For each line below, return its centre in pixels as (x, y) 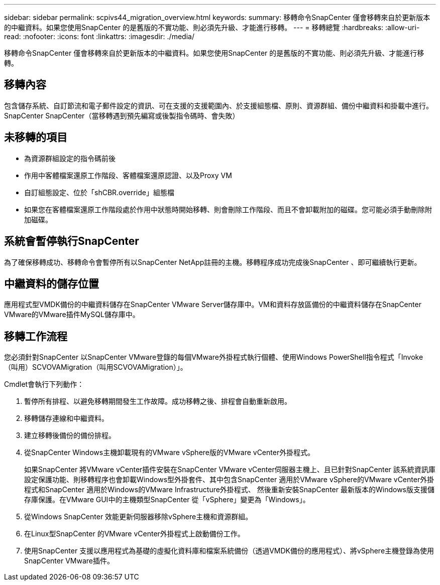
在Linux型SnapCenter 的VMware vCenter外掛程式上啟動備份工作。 (134, 534)
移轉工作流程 (36, 336)
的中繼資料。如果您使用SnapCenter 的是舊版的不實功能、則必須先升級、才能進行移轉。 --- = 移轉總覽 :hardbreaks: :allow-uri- (212, 27)
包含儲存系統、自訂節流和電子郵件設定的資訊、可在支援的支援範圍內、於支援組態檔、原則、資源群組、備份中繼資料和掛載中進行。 (218, 105)
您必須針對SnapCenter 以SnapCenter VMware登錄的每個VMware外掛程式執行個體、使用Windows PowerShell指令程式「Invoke (214, 357)
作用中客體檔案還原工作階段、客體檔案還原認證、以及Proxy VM (128, 175)
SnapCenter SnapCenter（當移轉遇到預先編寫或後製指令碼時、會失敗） (122, 115)
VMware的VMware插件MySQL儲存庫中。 (72, 315)
